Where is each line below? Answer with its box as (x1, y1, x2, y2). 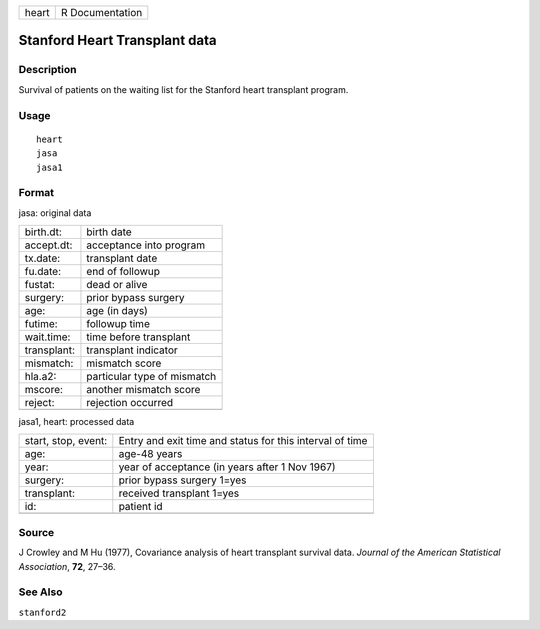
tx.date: (24, 251, 61, 265)
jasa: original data (18, 206, 92, 219)
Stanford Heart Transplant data (18, 32, 217, 49)
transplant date (86, 251, 158, 265)
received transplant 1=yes (118, 486, 240, 500)
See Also (18, 585, 63, 599)
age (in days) (86, 304, 149, 318)
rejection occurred (86, 396, 174, 410)
